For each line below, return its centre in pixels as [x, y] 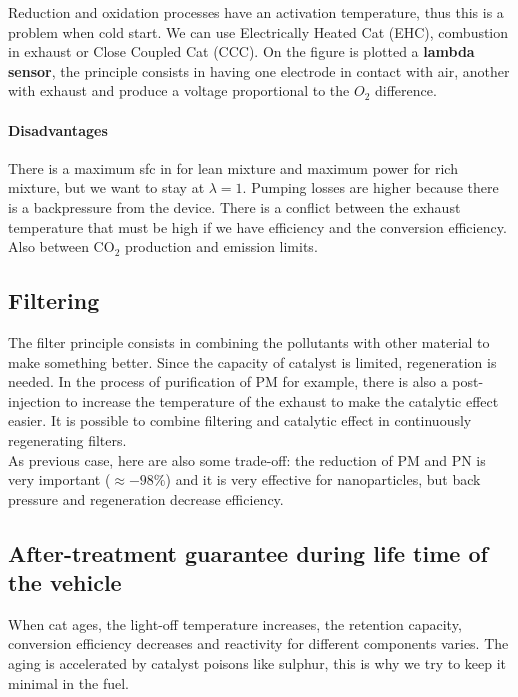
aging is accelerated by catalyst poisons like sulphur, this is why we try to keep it [257, 663]
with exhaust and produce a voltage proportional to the [179, 90]
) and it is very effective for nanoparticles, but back [323, 479]
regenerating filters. [67, 439]
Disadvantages [58, 129]
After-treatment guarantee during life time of [248, 552]
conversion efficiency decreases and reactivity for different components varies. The [258, 643]
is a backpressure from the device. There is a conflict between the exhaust [234, 206]
